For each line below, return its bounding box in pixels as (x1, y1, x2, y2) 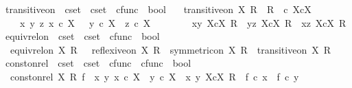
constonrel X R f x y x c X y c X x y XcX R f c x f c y (10, 69, 299, 83)
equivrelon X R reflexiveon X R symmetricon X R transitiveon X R (10, 42, 331, 56)
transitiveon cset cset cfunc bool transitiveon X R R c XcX (5, 2, 312, 16)
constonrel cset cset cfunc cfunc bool (5, 56, 191, 70)
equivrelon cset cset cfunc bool (5, 29, 160, 43)
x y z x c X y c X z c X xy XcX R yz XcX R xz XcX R (19, 15, 347, 30)
